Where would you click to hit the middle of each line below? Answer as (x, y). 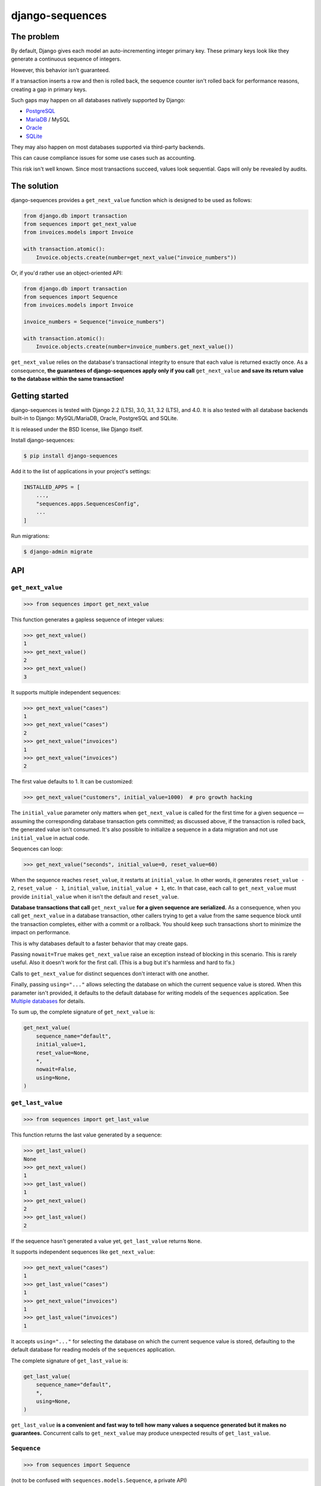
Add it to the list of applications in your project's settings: (81, 471)
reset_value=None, (63, 1053)
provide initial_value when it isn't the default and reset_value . (95, 896)
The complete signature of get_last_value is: (70, 1361)
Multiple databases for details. (48, 1001)
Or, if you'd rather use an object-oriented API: (67, 273)
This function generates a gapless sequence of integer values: (88, 619)
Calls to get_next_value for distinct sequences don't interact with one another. (110, 973)
